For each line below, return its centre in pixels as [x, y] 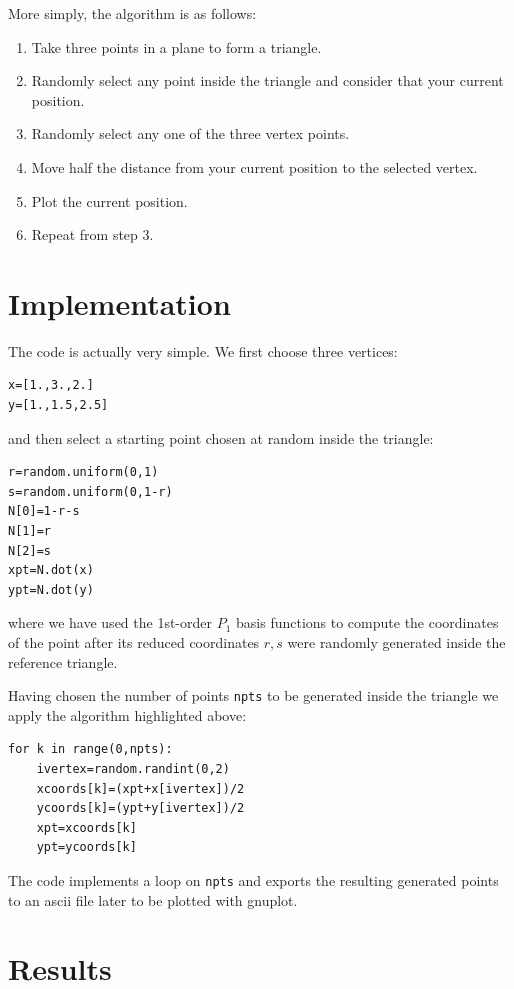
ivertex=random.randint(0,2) [133, 769]
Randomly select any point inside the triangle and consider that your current [267, 80]
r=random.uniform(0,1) [83, 472]
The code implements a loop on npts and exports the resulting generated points [253, 880]
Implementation [119, 302]
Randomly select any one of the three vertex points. [190, 133]
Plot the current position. [109, 200]
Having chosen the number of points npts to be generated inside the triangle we [253, 695]
